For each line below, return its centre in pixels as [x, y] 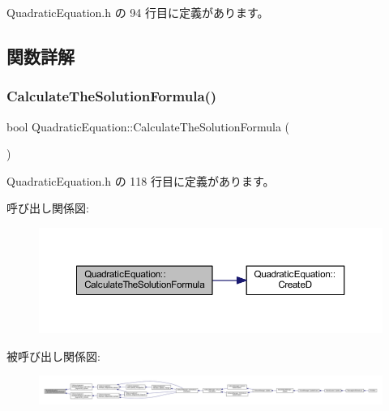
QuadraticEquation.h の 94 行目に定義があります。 [138, 12]
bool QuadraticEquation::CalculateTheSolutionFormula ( [148, 126]
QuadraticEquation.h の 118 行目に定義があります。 [141, 180]
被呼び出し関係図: [53, 355]
